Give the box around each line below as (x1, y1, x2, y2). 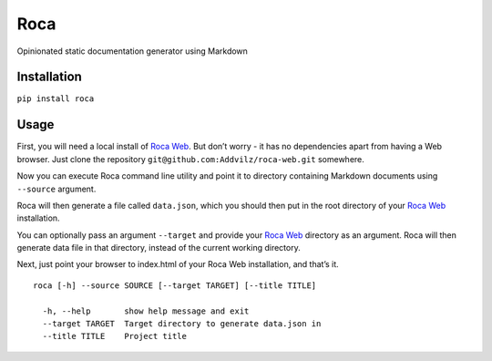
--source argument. (16, 183, 97, 194)
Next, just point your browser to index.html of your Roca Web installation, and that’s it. (16, 259, 339, 270)
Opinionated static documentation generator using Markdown (16, 46, 248, 57)
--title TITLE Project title (42, 331, 187, 342)
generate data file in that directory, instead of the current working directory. (16, 242, 301, 253)
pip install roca (16, 94, 95, 104)
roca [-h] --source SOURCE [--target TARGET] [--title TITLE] (33, 280, 317, 291)
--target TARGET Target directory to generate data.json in (42, 319, 322, 329)
